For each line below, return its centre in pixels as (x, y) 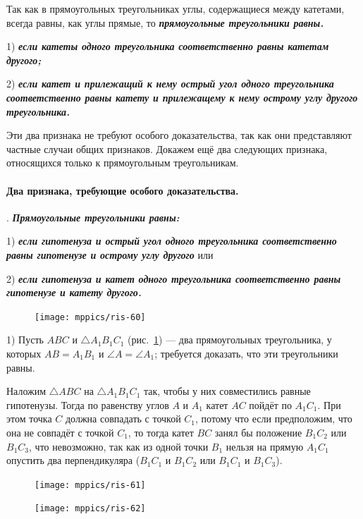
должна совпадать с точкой (123, 419)
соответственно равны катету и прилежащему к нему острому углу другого (182, 97)
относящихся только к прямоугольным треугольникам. (123, 163)
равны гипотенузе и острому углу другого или (110, 254)
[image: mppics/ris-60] (90, 317)
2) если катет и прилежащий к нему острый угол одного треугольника (170, 84)
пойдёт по (270, 404)
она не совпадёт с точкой (60, 432)
